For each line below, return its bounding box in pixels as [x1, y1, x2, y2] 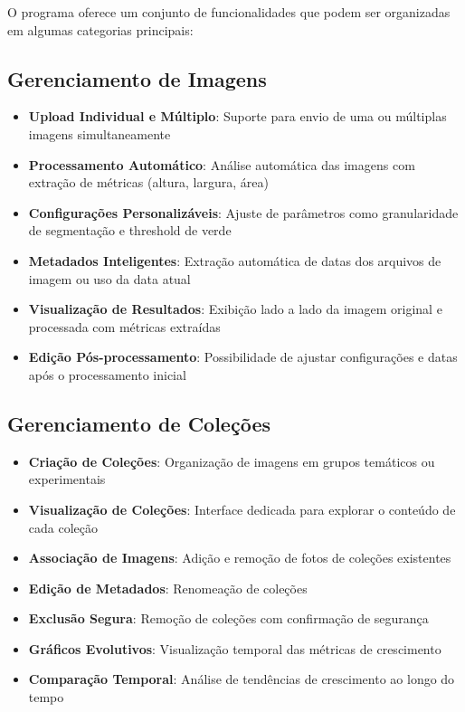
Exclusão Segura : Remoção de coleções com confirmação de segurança [28, 609, 429, 628]
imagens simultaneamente [28, 124, 171, 143]
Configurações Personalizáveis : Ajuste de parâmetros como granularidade [28, 203, 459, 222]
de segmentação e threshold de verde [28, 221, 232, 240]
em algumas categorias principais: [7, 20, 194, 39]
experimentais [28, 470, 106, 489]
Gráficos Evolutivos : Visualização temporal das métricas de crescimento [28, 639, 441, 658]
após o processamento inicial [28, 365, 186, 384]
